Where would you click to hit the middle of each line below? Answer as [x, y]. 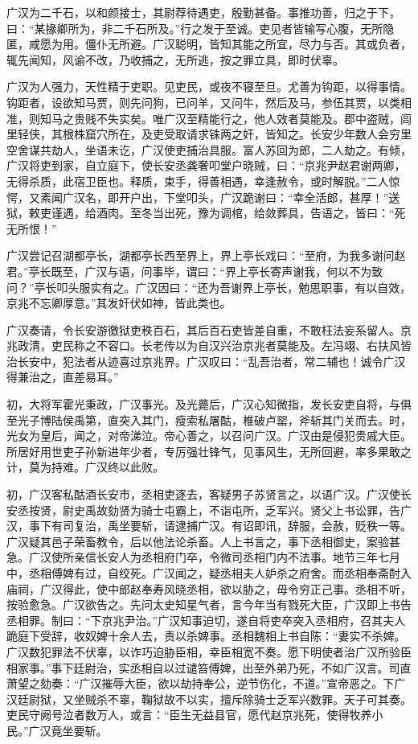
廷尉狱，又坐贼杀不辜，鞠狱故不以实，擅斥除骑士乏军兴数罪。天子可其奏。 [214, 699]
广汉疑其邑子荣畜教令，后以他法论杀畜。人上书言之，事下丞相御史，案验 [198, 541]
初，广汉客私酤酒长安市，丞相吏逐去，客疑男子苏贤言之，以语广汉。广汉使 [203, 494]
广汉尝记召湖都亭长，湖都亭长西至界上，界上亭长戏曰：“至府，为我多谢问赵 [206, 255]
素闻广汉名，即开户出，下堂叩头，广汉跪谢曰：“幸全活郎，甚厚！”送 [220, 197]
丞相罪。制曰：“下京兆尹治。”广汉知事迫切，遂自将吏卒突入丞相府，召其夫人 [206, 620]
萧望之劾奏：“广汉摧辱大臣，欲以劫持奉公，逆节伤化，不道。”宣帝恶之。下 [201, 683]
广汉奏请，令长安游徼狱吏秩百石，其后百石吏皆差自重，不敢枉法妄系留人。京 [209, 329]
